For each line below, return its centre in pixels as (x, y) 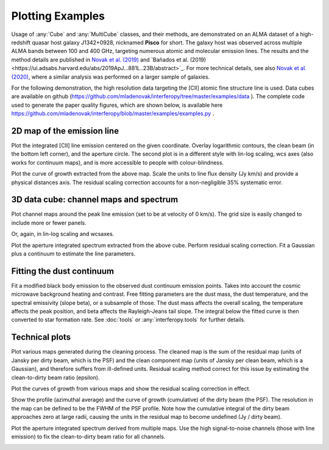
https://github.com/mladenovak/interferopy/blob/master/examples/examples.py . (113, 113)
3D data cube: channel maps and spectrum (95, 200)
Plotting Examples (58, 16)
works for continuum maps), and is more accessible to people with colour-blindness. (118, 162)
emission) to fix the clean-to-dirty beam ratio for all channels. (88, 437)
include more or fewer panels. (49, 223)
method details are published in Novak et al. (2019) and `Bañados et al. (100, 59)
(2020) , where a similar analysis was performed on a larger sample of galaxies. (111, 77)
